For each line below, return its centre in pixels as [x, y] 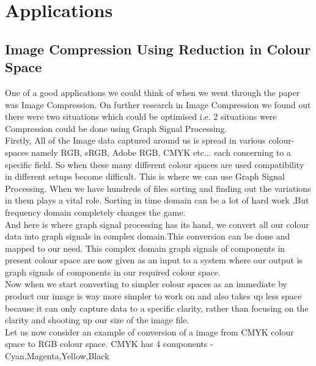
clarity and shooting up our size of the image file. [97, 320]
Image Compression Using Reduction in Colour [158, 49]
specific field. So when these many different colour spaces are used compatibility [155, 164]
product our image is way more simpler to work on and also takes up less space [153, 296]
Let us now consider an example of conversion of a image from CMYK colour [149, 331]
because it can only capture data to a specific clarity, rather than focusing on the [157, 308]
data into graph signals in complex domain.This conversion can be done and [148, 236]
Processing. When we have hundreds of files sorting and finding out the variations [158, 188]
